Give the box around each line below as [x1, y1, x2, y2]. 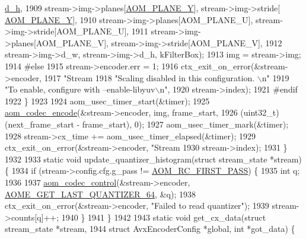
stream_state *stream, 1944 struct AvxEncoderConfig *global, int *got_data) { [5, 222, 295, 235]
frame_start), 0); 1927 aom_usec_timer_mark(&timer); [82, 117, 289, 130]
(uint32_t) [240, 106, 279, 119]
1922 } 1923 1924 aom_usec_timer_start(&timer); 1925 [5, 94, 210, 107]
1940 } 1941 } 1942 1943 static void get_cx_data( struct [61, 211, 266, 223]
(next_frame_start [5, 117, 74, 130]
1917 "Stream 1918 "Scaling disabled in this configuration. [44, 71, 255, 84]
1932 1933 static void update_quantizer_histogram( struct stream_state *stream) [5, 152, 302, 165]
